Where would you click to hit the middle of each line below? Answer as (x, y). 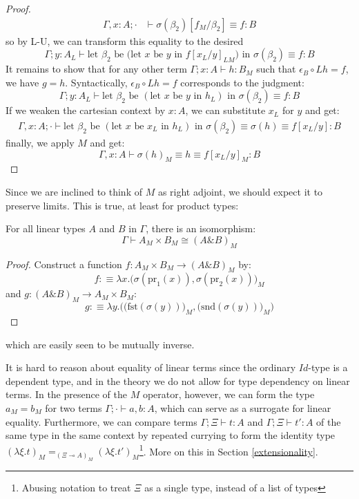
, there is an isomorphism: (201, 228)
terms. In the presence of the (66, 394)
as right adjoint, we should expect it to (240, 192)
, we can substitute (225, 110)
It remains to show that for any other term (96, 69)
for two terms (74, 407)
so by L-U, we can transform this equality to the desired (125, 40)
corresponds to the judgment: (242, 82)
